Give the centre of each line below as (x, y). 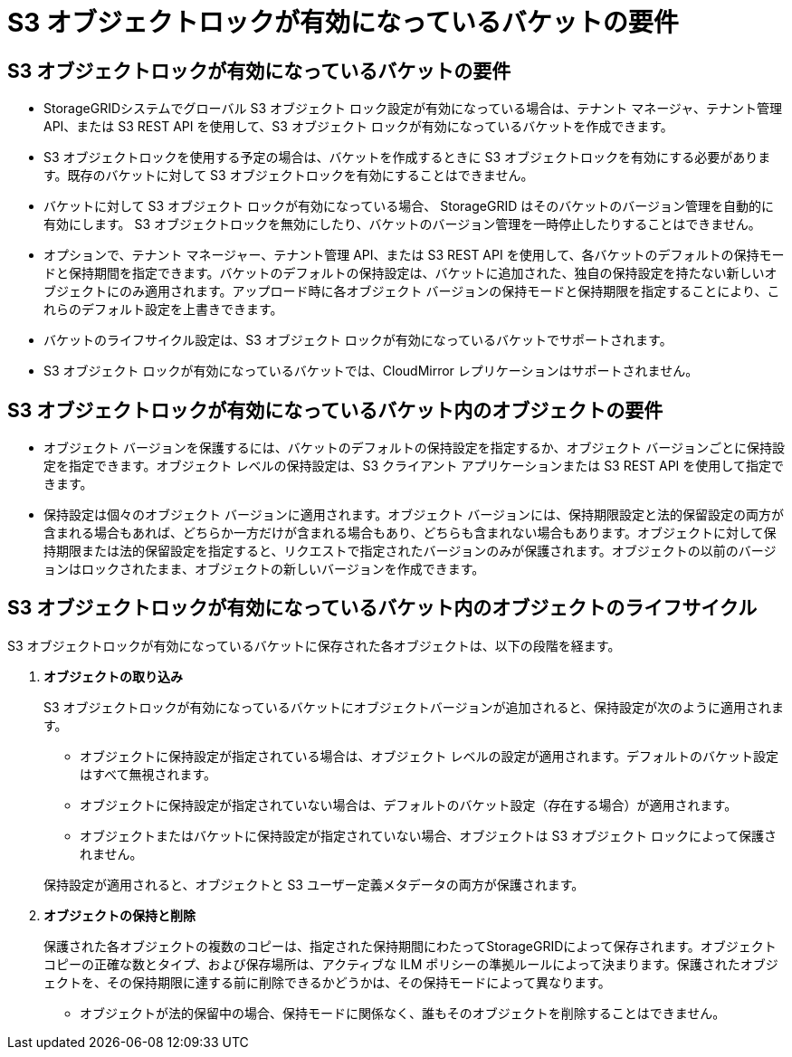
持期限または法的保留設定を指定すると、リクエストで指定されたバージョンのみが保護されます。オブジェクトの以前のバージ (410, 551)
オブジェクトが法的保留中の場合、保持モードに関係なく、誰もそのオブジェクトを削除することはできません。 (403, 1013)
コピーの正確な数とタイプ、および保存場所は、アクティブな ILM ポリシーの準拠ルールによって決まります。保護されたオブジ (411, 964)
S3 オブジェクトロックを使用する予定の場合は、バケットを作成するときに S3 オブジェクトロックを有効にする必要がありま (407, 157)
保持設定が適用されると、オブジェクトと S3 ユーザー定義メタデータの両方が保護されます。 (314, 884)
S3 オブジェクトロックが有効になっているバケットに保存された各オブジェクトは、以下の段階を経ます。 (314, 645)
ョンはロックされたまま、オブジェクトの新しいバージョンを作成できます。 (264, 569)
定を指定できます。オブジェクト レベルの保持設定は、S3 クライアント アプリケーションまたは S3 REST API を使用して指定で (414, 466)
